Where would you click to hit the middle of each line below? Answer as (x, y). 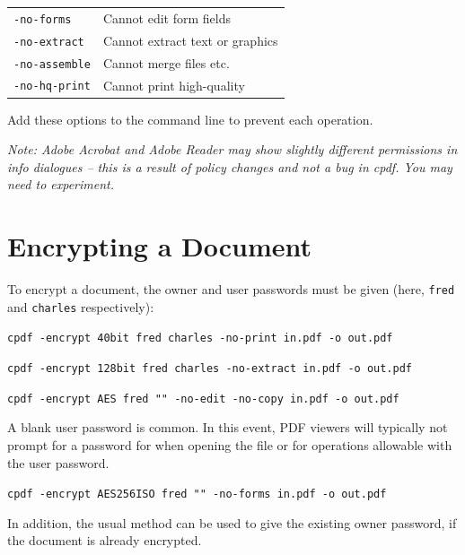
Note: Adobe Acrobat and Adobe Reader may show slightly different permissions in (232, 149)
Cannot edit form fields (167, 17)
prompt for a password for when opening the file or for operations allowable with (230, 445)
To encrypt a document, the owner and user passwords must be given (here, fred (231, 289)
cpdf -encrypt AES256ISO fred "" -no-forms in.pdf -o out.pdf (197, 494)
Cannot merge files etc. (166, 62)
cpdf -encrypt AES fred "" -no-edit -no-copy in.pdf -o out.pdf (203, 399)
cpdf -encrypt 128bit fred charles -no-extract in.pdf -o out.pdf (210, 369)
